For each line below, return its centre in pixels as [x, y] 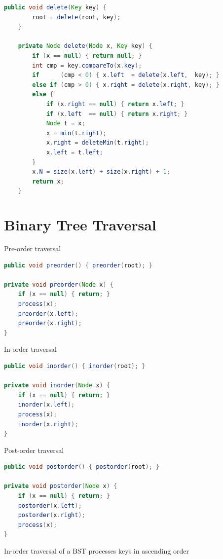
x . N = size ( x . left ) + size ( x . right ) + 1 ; [101, 172]
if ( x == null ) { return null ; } [87, 56]
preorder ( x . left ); [48, 314]
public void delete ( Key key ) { [55, 7]
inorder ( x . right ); [48, 424]
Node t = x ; [66, 124]
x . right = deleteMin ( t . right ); [97, 143]
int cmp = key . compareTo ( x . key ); [87, 65]
